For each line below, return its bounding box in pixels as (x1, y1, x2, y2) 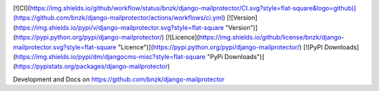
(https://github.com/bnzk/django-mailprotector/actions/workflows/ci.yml (13, 14, 224, 22)
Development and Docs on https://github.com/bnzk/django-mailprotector (13, 75, 225, 83)
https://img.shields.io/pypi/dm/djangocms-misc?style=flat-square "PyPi (15, 52, 223, 60)
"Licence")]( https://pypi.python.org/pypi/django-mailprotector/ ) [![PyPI (117, 42, 323, 51)
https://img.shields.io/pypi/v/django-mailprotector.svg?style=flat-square (15, 23, 225, 31)
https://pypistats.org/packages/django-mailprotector (15, 63, 168, 71)
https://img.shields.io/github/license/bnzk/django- (199, 33, 345, 42)
